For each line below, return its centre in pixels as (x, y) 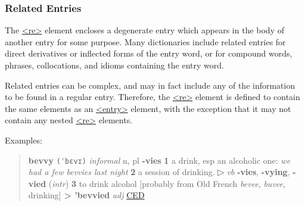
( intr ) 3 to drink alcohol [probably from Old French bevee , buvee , (167, 183)
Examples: (24, 140)
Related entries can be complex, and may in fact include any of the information (150, 85)
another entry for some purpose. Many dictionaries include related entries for (145, 41)
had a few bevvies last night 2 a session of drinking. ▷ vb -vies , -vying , (159, 172)
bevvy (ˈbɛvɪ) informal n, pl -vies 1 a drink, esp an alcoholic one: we (159, 160)
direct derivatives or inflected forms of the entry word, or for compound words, (149, 53)
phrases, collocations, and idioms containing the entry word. (114, 65)
